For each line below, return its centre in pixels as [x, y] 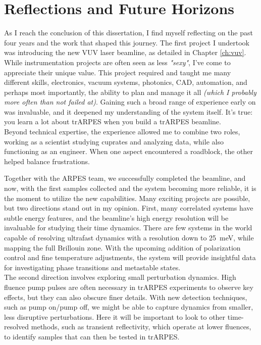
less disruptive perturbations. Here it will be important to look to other [115, 316]
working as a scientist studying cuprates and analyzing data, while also [114, 141]
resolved [17, 327]
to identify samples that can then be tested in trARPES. [92, 336]
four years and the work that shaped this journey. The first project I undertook [127, 42]
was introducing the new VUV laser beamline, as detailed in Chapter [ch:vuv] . [125, 52]
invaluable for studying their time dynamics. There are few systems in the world [128, 228]
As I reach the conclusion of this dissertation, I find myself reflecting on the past [128, 33]
